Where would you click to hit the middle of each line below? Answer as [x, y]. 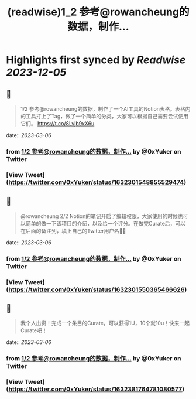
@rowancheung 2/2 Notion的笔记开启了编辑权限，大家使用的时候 [99, 216]
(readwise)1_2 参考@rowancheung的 [98, 12]
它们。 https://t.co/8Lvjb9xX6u [57, 123]
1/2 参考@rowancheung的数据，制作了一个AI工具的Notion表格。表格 [103, 109]
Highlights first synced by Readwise [96, 60]
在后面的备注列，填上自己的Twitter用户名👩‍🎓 [73, 231]
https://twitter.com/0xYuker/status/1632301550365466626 [97, 289]
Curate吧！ [34, 330]
